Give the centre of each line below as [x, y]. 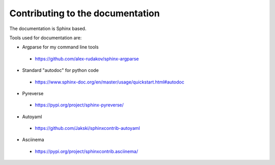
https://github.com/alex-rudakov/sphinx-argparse [87, 59]
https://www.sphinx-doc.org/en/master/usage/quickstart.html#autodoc [109, 82]
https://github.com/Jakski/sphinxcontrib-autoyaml [87, 128]
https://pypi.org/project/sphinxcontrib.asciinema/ [87, 151]
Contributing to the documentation [85, 13]
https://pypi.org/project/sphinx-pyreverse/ [79, 105]
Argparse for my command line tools [60, 47]
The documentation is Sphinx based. [48, 29]
